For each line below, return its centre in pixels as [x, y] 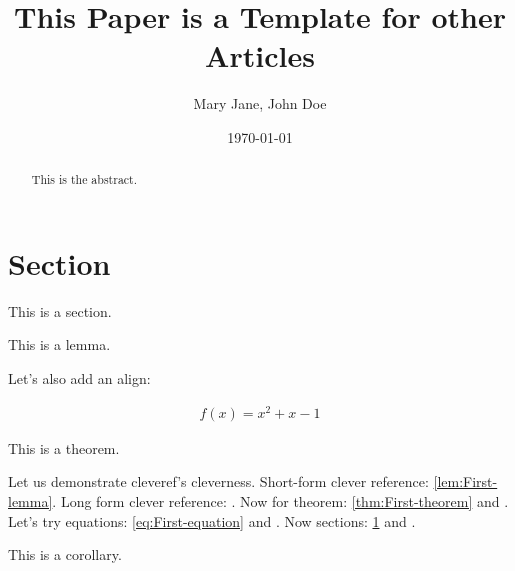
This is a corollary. [65, 554]
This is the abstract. [84, 179]
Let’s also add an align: [79, 378]
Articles [260, 55]
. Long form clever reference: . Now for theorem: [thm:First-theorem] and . [280, 500]
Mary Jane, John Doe [260, 103]
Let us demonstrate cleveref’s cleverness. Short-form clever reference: [218, 481]
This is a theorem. [64, 447]
